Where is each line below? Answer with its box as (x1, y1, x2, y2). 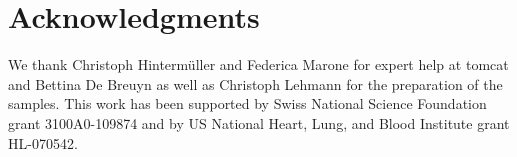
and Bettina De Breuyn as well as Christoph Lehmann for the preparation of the (8, 73, 503, 94)
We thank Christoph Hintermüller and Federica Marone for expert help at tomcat (8, 54, 509, 75)
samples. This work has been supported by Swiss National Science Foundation (8, 93, 487, 114)
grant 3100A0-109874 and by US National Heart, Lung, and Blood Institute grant (8, 112, 510, 133)
